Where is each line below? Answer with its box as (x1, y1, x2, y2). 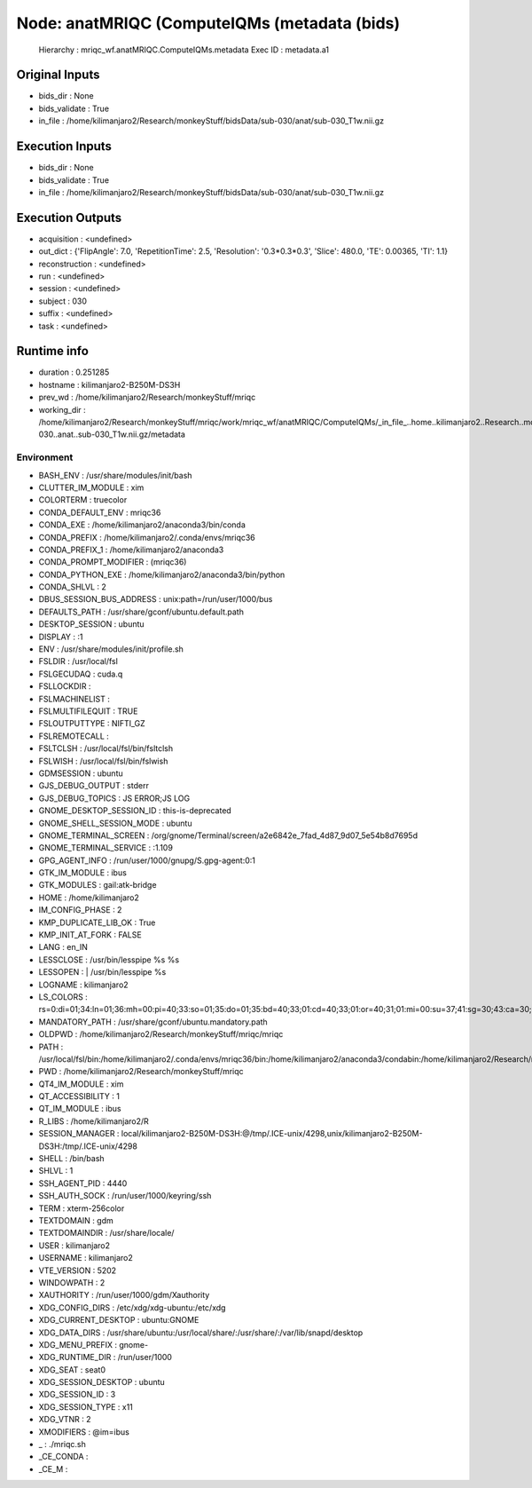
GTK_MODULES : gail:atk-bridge (38, 880, 157, 890)
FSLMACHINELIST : (38, 693, 110, 704)
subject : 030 (38, 296, 88, 306)
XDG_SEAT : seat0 (38, 1364, 106, 1375)
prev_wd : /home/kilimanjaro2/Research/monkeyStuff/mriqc (38, 392, 256, 403)
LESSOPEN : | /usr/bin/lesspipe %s (38, 967, 167, 977)
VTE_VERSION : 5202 (38, 1265, 117, 1276)
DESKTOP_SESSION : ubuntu (38, 619, 145, 629)
